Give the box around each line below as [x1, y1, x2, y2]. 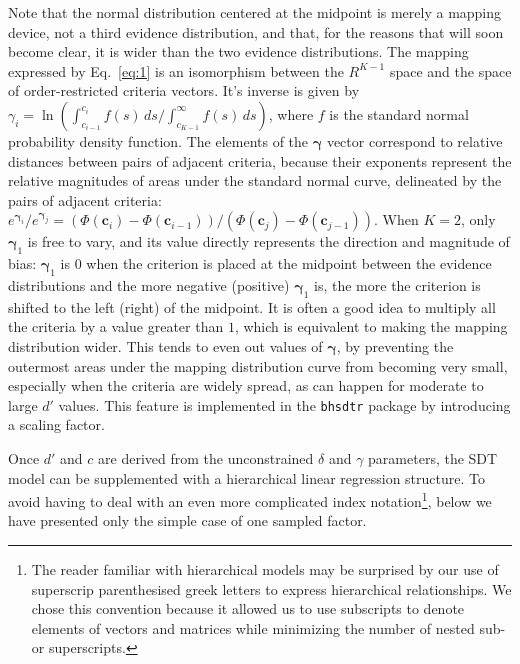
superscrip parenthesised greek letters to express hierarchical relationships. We [31, 578, 512, 599]
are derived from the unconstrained [98, 447, 314, 468]
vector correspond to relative [326, 130, 503, 151]
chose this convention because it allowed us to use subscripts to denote [31, 598, 465, 619]
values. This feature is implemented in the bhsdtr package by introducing [58, 394, 511, 415]
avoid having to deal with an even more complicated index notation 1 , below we [8, 488, 492, 511]
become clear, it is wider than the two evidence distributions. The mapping [8, 41, 469, 62]
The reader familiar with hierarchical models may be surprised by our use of [31, 558, 499, 579]
